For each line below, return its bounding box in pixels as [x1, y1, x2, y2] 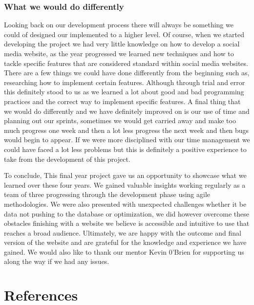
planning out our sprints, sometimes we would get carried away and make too [4, 115, 236, 126]
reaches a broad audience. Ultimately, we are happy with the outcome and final [4, 227, 241, 238]
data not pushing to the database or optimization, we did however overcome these [4, 208, 249, 218]
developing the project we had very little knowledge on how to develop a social [4, 39, 240, 49]
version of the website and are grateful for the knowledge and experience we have [4, 237, 247, 247]
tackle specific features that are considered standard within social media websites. [4, 58, 248, 68]
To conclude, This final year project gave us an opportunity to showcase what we [4, 170, 247, 180]
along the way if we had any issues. [4, 256, 109, 266]
